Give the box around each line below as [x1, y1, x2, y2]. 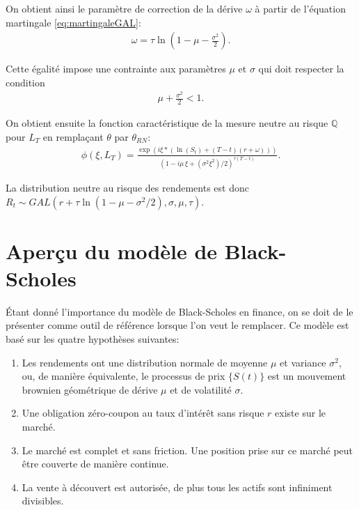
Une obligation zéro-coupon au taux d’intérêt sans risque [22, 405, 264, 420]
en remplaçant [42, 129, 104, 144]
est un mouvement [267, 369, 346, 383]
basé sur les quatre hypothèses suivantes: [6, 332, 179, 346]
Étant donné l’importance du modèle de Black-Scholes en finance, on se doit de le [6, 304, 353, 318]
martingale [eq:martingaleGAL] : [6, 15, 141, 29]
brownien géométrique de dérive [22, 382, 158, 396]
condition [6, 75, 45, 89]
